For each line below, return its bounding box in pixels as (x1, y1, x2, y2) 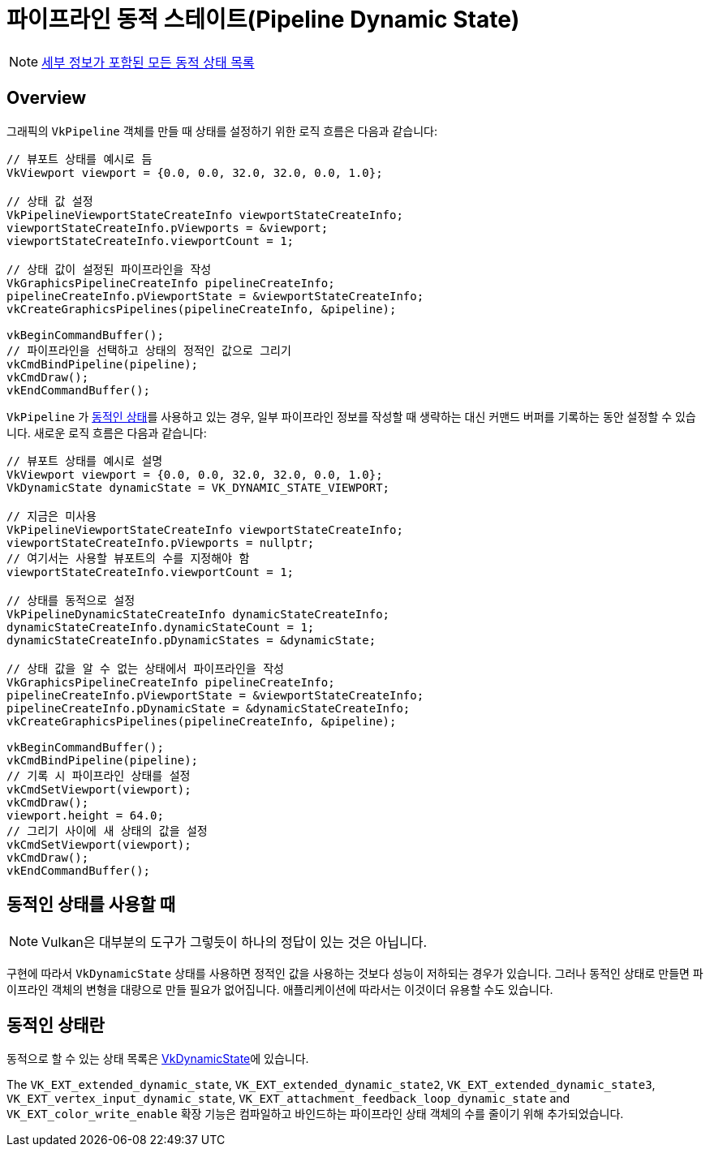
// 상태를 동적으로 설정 (6, 593, 136, 607)
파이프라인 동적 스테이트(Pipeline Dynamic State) (6, 6, 520, 33)
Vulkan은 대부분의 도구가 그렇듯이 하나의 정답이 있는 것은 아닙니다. (41, 934, 427, 951)
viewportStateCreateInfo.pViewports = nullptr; (6, 536, 315, 549)
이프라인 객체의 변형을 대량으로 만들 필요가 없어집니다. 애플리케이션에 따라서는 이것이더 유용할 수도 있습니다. (6, 983, 553, 997)
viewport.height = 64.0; (6, 808, 164, 822)
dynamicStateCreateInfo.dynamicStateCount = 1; (6, 620, 315, 634)
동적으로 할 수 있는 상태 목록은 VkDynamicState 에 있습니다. (6, 1052, 309, 1066)
